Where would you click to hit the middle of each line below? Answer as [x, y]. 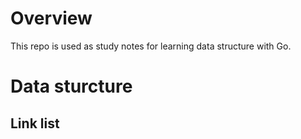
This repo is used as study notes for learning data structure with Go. [151, 46]
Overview [51, 18]
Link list [35, 123]
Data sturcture [71, 86]
